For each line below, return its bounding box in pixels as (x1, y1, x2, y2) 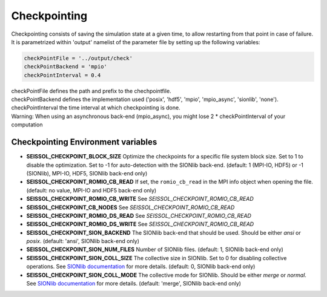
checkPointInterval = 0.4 (24, 71, 101, 79)
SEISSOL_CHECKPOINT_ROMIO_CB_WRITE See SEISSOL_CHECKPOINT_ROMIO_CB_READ (26, 195, 254, 203)
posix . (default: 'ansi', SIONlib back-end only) (26, 238, 139, 245)
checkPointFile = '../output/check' (24, 54, 133, 62)
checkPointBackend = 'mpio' (24, 64, 107, 70)
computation (11, 121, 43, 128)
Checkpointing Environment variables (11, 137, 157, 148)
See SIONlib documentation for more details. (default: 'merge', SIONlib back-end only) (26, 280, 242, 287)
